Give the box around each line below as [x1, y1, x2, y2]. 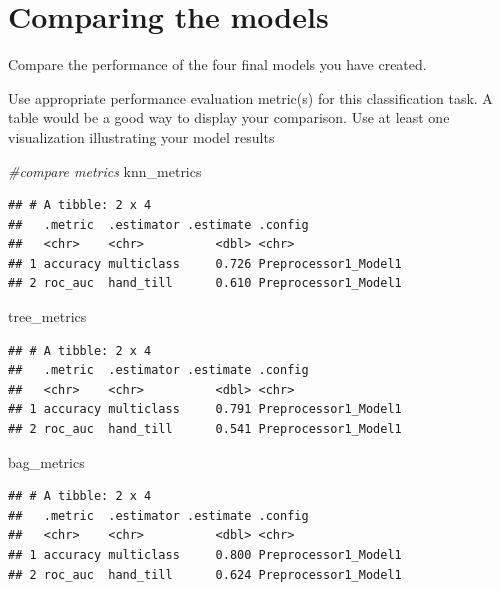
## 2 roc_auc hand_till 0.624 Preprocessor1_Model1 [8, 567, 402, 582]
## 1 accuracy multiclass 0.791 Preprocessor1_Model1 [8, 402, 402, 417]
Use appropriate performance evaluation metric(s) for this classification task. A [8, 87, 493, 108]
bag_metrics [8, 451, 85, 472]
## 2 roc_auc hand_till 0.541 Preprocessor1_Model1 [8, 422, 402, 437]
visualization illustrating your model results [8, 126, 275, 147]
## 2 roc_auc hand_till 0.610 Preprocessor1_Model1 [8, 276, 402, 291]
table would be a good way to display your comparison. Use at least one [8, 107, 450, 128]
